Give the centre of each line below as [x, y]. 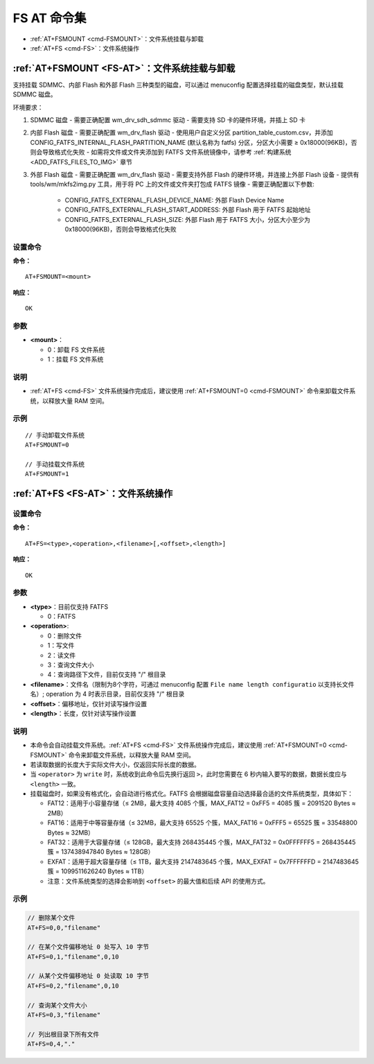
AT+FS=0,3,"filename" [64, 1015]
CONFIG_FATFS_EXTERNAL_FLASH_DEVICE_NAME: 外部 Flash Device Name [175, 200]
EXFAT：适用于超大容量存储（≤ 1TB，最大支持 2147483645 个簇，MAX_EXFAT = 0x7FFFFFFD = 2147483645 [203, 861]
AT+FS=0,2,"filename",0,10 [73, 986]
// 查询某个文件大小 [57, 1005]
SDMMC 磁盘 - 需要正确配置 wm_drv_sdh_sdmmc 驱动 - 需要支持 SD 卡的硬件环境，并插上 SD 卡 [168, 120]
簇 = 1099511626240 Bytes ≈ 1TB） [98, 871]
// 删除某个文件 [51, 918]
